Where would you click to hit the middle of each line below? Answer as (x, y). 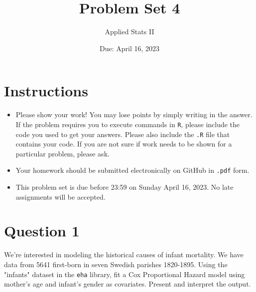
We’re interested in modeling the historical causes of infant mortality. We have (124, 255)
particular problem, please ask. (63, 153)
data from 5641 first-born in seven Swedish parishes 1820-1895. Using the (116, 264)
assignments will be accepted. (61, 196)
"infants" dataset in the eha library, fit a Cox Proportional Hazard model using (125, 274)
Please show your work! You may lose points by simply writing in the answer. (134, 114)
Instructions (46, 91)
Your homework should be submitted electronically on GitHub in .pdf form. (132, 170)
